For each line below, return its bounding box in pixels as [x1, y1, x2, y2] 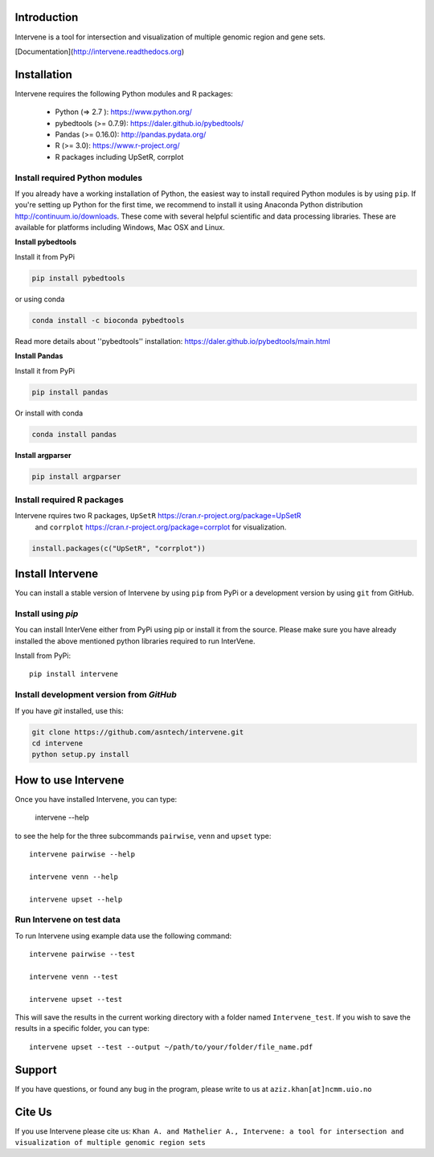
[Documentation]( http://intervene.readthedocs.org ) [14, 47, 185, 56]
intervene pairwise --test [29, 950, 136, 959]
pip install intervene [29, 669, 119, 679]
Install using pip [14, 607, 79, 619]
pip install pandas [31, 387, 108, 397]
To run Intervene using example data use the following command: [14, 930, 232, 940]
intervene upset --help [29, 894, 123, 904]
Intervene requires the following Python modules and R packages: [14, 88, 233, 98]
